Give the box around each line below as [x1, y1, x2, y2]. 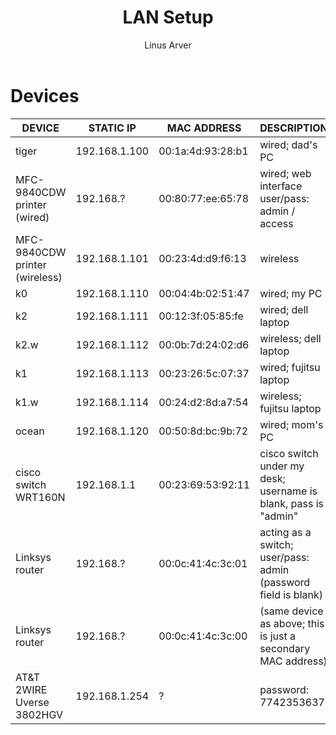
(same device [259, 604, 324, 618]
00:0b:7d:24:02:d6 [158, 337, 250, 351]
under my [259, 459, 305, 473]
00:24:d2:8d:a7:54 [158, 395, 249, 409]
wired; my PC [259, 286, 323, 300]
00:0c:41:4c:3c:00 [158, 629, 248, 643]
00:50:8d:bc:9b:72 [158, 424, 249, 438]
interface [259, 179, 303, 193]
